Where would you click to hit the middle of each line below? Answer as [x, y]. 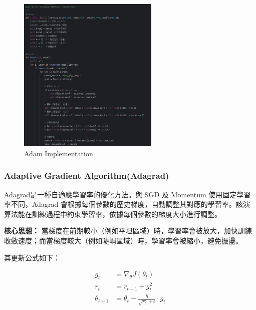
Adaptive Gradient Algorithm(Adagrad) [87, 176]
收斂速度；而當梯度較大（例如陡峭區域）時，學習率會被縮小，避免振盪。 [123, 241]
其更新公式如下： [32, 257]
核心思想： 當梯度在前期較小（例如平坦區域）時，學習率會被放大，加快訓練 [128, 231]
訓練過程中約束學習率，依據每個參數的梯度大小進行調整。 [126, 214]
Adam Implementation [59, 153]
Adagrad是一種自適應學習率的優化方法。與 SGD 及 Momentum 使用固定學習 [127, 194]
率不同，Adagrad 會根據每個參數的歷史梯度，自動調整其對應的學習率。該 [123, 204]
